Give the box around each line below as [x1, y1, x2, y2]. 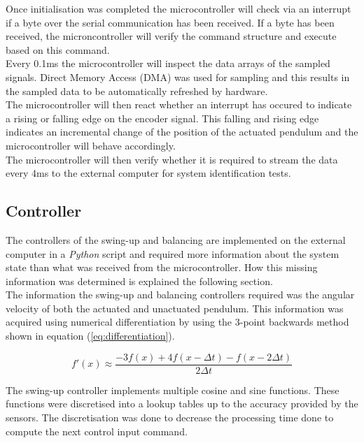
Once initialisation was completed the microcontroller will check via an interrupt [6, 1, 351, 15]
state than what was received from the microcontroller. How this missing [6, 260, 318, 275]
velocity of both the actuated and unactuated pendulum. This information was [6, 300, 344, 315]
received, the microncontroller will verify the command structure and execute [6, 29, 337, 43]
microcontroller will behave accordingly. [6, 138, 176, 152]
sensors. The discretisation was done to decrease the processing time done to [6, 409, 334, 424]
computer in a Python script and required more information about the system [6, 246, 339, 261]
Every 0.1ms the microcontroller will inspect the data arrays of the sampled [6, 56, 330, 71]
